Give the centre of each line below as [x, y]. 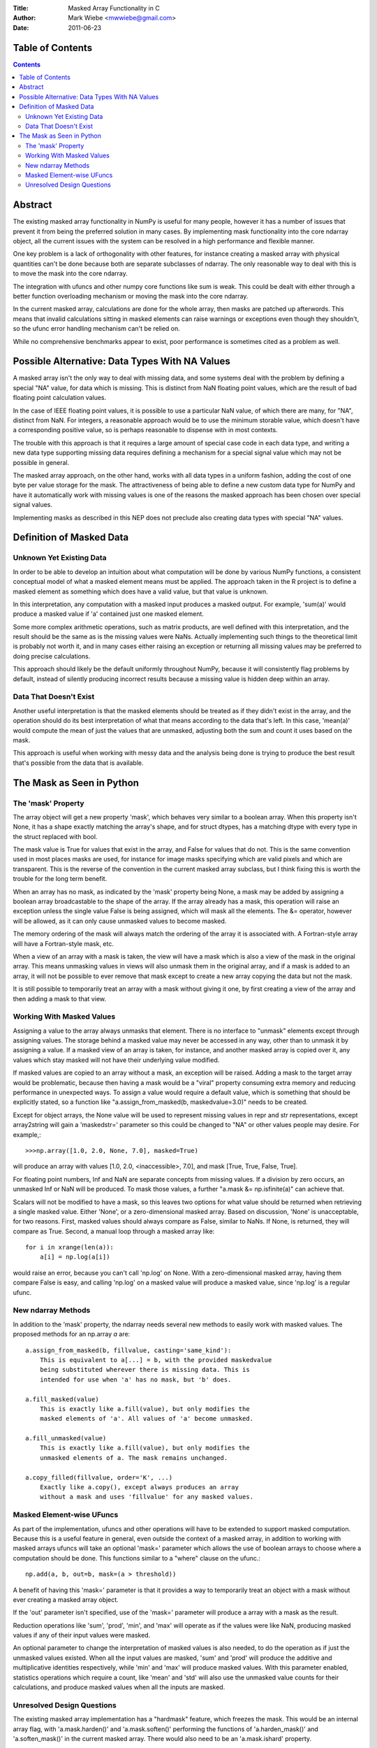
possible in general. [41, 462]
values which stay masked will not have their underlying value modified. [116, 1060]
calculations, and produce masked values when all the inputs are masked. [119, 1687]
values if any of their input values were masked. [82, 1635]
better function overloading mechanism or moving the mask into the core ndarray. [131, 296]
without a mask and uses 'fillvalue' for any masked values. [147, 1497]
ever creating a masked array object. [66, 1599]
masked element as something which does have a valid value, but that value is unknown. [140, 592]
